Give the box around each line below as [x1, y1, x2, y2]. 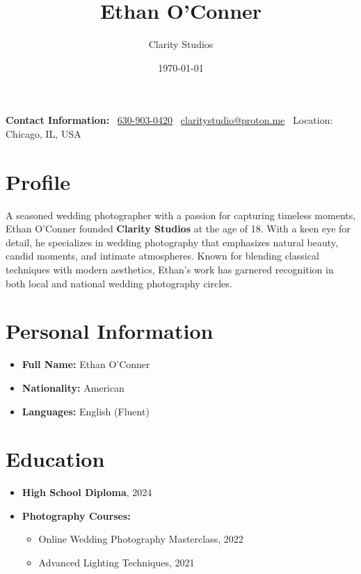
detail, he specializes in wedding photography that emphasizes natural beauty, [6, 234, 338, 249]
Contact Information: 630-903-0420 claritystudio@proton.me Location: [6, 113, 333, 127]
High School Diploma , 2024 [22, 485, 152, 500]
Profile [6, 167, 70, 196]
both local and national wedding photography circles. [6, 276, 232, 290]
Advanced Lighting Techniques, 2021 [38, 555, 195, 569]
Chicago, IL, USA [6, 126, 81, 141]
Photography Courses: [22, 508, 131, 523]
